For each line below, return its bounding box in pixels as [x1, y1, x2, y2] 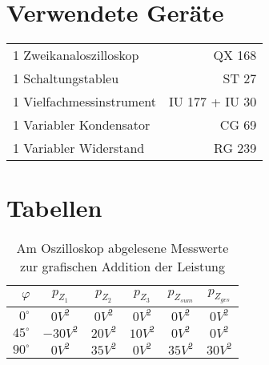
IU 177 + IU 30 [168, 92, 257, 111]
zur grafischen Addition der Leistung [19, 257, 226, 276]
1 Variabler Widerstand [13, 138, 145, 158]
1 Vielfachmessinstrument [13, 92, 156, 111]
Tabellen [6, 191, 102, 224]
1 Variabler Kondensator [13, 115, 151, 134]
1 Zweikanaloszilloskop [13, 46, 139, 65]
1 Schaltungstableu [13, 69, 119, 88]
